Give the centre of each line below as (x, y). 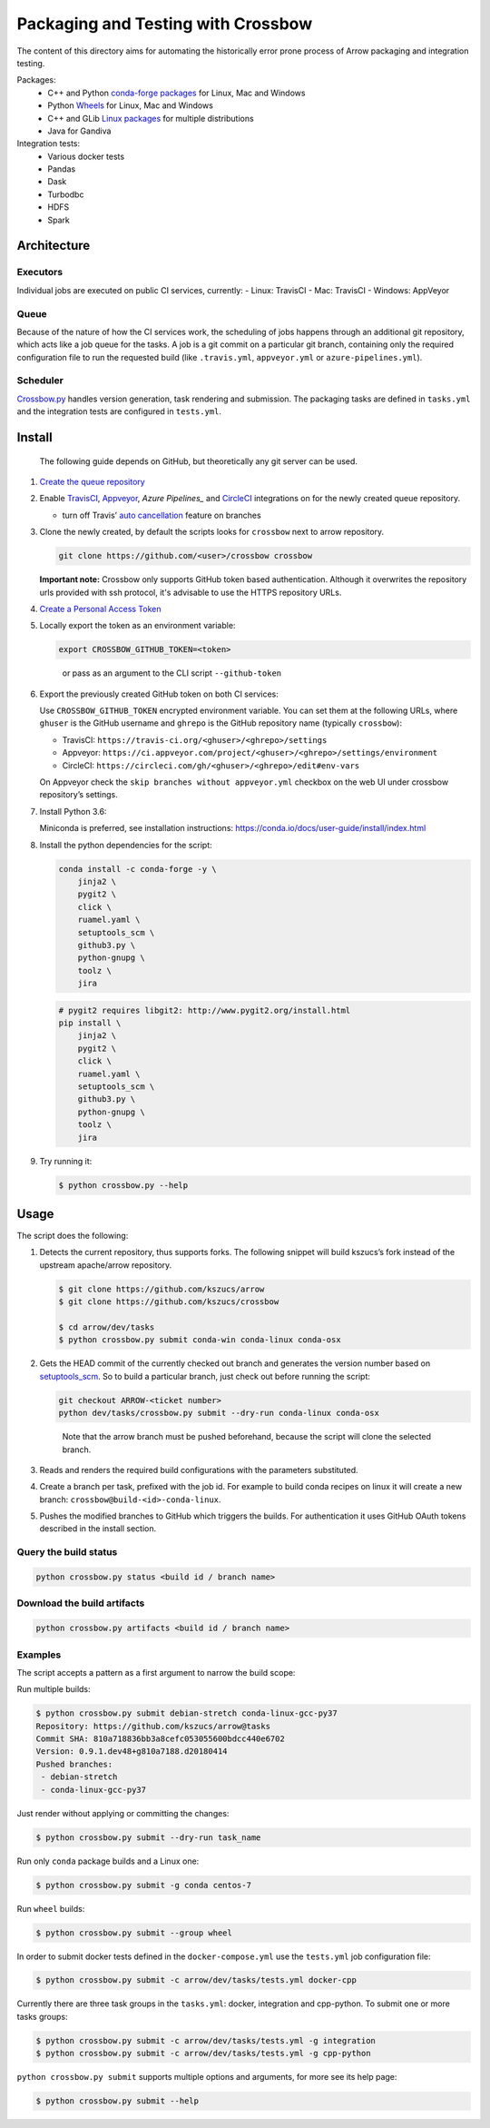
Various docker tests (86, 156)
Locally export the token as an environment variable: (137, 626)
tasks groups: (42, 2016)
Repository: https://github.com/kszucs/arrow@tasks (153, 1726)
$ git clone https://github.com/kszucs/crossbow (169, 1302)
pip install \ (90, 1023)
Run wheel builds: (51, 1908)
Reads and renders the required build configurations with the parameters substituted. (199, 1470)
